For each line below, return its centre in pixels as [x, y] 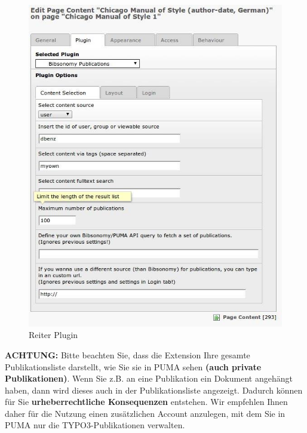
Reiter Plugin [53, 335]
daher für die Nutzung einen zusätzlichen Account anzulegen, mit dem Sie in [145, 413]
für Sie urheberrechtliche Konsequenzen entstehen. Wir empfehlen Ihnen [146, 402]
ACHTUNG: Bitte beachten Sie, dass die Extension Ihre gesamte [128, 354]
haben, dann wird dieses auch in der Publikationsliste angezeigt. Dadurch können [154, 390]
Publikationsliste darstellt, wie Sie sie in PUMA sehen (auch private [133, 366]
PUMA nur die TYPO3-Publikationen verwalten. [95, 425]
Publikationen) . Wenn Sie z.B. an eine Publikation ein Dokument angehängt [149, 378]
